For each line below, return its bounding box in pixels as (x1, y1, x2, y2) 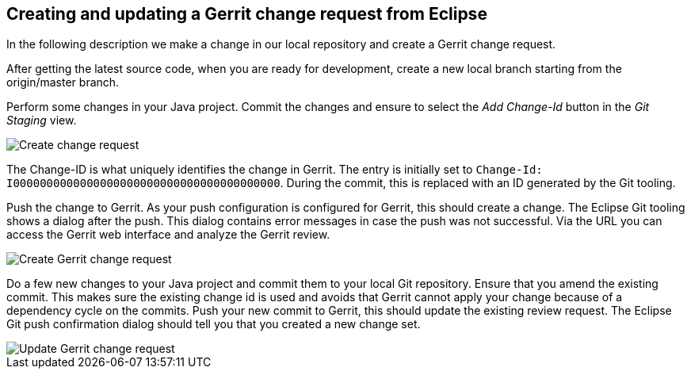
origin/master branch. (6, 75, 120, 90)
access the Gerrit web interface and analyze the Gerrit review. (6, 228, 330, 242)
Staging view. (6, 113, 77, 128)
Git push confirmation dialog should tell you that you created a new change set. (6, 317, 421, 331)
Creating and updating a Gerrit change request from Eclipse (6, 4, 487, 24)
